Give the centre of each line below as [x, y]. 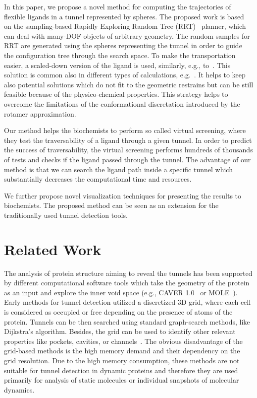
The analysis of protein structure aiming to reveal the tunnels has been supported [128, 273]
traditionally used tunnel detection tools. [66, 215]
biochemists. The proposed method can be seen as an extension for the [111, 205]
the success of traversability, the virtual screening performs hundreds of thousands [128, 150]
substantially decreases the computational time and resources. [98, 179]
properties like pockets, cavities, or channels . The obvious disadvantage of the [124, 341]
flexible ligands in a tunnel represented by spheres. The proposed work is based [124, 16]
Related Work [53, 249]
